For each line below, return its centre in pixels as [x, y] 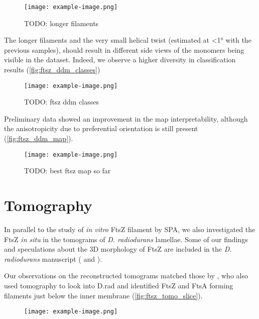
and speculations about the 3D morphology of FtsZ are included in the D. [118, 249]
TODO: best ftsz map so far [68, 171]
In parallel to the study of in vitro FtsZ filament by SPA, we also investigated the [130, 229]
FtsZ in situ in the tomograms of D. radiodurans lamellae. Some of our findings [126, 239]
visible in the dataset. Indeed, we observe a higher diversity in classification [120, 60]
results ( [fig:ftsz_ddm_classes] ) [52, 70]
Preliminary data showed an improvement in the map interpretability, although [126, 118]
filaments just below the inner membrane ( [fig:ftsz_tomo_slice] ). [103, 295]
